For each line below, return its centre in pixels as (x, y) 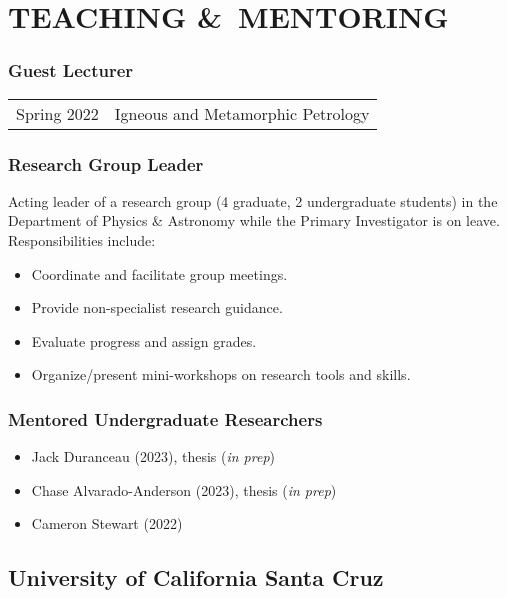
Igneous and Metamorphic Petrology (242, 113)
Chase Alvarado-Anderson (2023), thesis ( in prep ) (184, 489)
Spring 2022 (57, 113)
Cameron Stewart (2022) (107, 523)
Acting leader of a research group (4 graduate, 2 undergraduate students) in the (253, 200)
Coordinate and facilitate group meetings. (159, 273)
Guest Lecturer (71, 70)
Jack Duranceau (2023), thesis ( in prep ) (153, 456)
